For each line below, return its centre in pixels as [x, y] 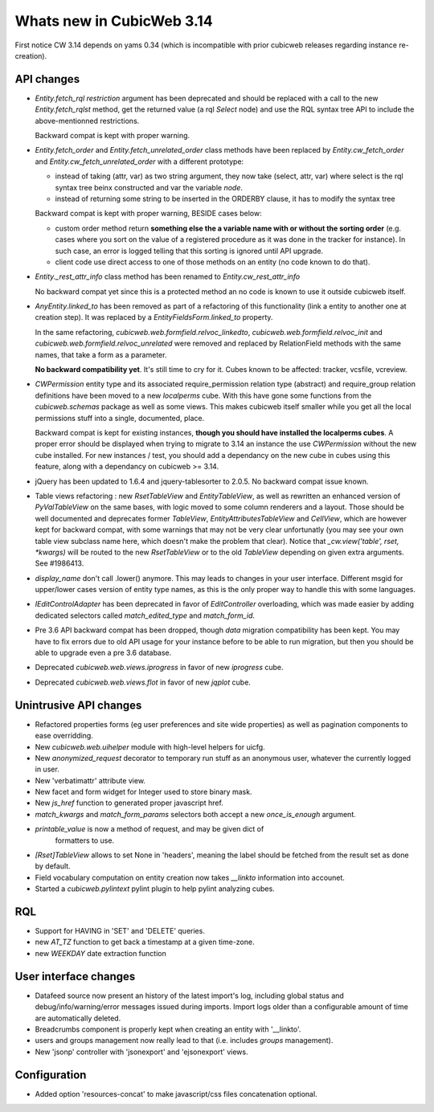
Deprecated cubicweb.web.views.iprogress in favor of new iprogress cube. [160, 668]
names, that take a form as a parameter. [101, 354]
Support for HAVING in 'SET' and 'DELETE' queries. [120, 931]
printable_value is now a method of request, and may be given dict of [149, 829]
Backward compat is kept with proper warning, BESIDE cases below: [148, 214]
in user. [47, 769]
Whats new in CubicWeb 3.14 [114, 21]
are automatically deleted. [78, 1018]
